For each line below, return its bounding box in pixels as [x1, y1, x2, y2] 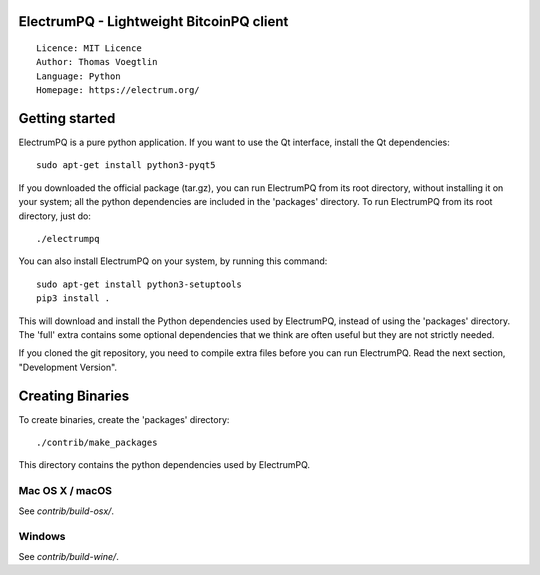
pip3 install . [36, 293, 111, 304]
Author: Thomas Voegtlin [36, 56, 158, 68]
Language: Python [36, 70, 121, 82]
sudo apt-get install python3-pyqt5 [36, 160, 216, 171]
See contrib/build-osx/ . [18, 505, 115, 517]
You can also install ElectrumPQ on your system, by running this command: [18, 255, 328, 267]
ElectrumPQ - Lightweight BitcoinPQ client [18, 13, 289, 30]
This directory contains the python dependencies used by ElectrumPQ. [18, 459, 310, 471]
